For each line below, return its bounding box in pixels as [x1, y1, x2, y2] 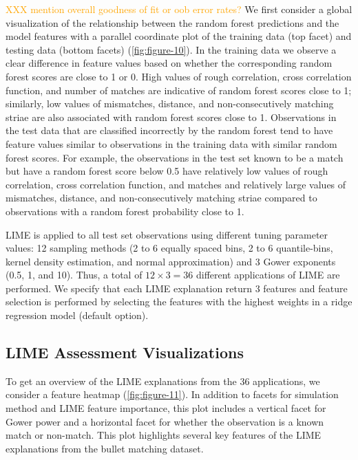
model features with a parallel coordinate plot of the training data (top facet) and [6, 29, 352, 43]
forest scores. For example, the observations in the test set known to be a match [6, 150, 344, 164]
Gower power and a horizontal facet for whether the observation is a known [6, 414, 324, 428]
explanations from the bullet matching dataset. [6, 441, 204, 455]
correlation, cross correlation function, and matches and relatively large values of [6, 177, 346, 191]
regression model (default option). [6, 308, 149, 322]
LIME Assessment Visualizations [6, 342, 244, 363]
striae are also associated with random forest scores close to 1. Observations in [6, 109, 337, 124]
